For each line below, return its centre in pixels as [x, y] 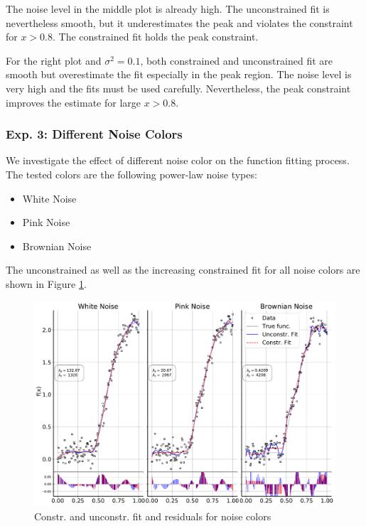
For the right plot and [54, 60]
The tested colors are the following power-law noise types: [131, 174]
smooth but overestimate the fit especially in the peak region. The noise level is [179, 74]
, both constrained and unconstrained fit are [236, 60]
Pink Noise [46, 222]
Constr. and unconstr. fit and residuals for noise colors [153, 516]
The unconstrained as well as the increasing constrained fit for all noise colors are [183, 270]
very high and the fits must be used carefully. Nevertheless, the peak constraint [178, 88]
